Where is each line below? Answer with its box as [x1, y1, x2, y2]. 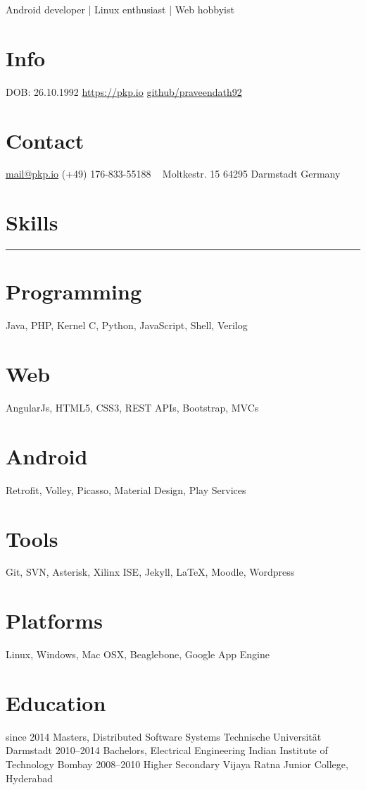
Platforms [6, 606, 103, 635]
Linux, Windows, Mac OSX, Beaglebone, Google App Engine [6, 647, 270, 662]
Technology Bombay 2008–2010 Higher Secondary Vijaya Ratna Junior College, [6, 757, 348, 772]
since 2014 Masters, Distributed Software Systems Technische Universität [6, 729, 322, 743]
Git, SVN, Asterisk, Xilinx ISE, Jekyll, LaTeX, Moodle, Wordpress [6, 564, 295, 579]
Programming [6, 277, 141, 306]
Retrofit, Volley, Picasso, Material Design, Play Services [6, 482, 246, 497]
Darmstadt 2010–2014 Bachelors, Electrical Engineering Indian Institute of [6, 743, 328, 758]
